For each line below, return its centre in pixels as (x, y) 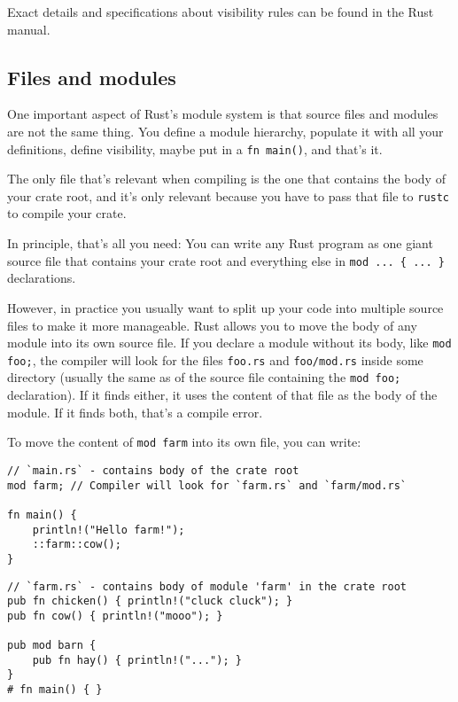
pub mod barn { (52, 646)
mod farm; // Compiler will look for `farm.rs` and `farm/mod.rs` (207, 485)
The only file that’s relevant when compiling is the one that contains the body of (226, 179)
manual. (29, 29)
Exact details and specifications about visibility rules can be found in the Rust (221, 12)
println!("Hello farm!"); (109, 530)
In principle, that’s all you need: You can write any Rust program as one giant (220, 243)
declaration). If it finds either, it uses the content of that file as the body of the (222, 395)
